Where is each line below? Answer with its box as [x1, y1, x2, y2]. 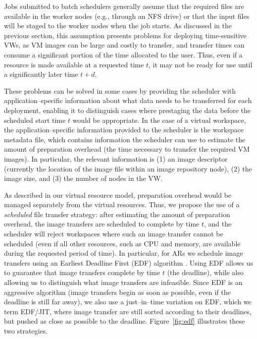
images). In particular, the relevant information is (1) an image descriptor [4, 153, 228, 164]
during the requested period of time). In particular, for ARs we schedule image [4, 248, 243, 258]
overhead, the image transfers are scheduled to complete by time [4, 219, 200, 229]
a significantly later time [4, 69, 78, 79]
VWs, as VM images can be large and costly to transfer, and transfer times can [4, 40, 245, 50]
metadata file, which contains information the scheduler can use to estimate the [4, 134, 246, 144]
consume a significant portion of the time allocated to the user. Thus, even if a [4, 49, 243, 59]
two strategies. [4, 326, 48, 336]
